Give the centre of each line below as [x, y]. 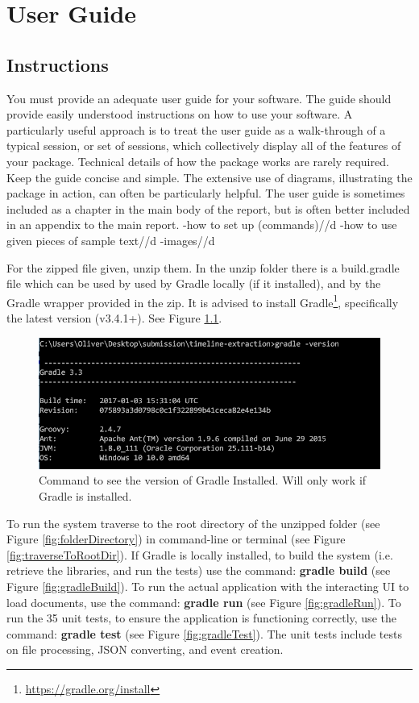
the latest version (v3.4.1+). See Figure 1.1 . [114, 317]
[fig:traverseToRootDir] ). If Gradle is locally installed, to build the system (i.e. [200, 554]
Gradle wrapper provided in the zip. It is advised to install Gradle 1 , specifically [203, 301]
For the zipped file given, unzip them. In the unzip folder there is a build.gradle [203, 267]
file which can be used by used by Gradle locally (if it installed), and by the [194, 283]
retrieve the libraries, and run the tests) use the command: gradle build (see [199, 570]
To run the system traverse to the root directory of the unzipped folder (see [193, 523]
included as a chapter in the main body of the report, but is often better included [208, 208]
